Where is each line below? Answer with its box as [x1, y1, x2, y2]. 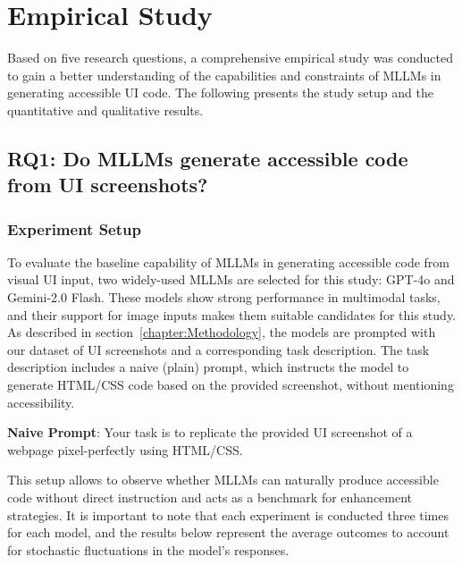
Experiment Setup [7, 217, 141, 240]
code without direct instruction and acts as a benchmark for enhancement [7, 488, 413, 507]
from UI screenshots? [7, 171, 208, 198]
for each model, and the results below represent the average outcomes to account [7, 523, 449, 542]
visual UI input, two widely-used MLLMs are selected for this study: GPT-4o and [7, 270, 455, 289]
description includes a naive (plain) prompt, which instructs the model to [7, 358, 409, 376]
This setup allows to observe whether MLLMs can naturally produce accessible [7, 470, 439, 489]
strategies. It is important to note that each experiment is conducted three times [7, 505, 449, 524]
